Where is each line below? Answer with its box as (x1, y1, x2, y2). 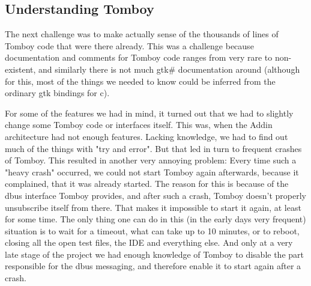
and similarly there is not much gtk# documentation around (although (38, 62, 300, 75)
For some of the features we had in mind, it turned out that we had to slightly (5, 106, 294, 119)
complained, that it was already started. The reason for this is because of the (5, 177, 289, 190)
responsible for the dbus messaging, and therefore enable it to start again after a (5, 260, 301, 272)
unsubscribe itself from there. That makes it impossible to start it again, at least (5, 201, 301, 213)
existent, (5, 62, 36, 75)
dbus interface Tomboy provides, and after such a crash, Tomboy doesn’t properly (5, 189, 306, 201)
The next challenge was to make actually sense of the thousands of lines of (5, 28, 279, 40)
